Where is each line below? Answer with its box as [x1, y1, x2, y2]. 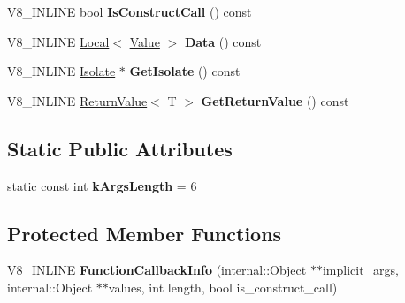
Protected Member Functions [7, 219, 282, 246]
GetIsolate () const [129, 62, 241, 80]
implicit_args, [322, 261, 399, 279]
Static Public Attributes [7, 134, 233, 162]
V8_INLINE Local [7, 32, 110, 50]
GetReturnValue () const [201, 91, 349, 110]
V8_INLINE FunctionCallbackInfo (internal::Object [7, 261, 307, 279]
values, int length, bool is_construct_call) [108, 277, 338, 296]
